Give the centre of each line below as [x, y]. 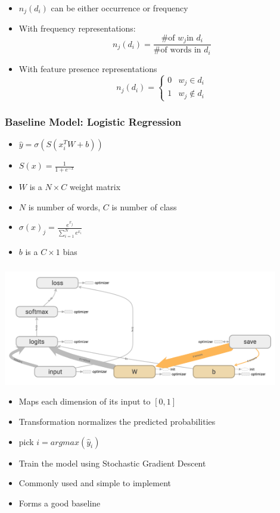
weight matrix [95, 187]
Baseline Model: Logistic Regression [93, 121]
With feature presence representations [88, 68]
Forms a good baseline [60, 503]
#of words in [177, 50]
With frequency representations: [77, 28]
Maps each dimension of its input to [85, 401]
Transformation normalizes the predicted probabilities [117, 421]
